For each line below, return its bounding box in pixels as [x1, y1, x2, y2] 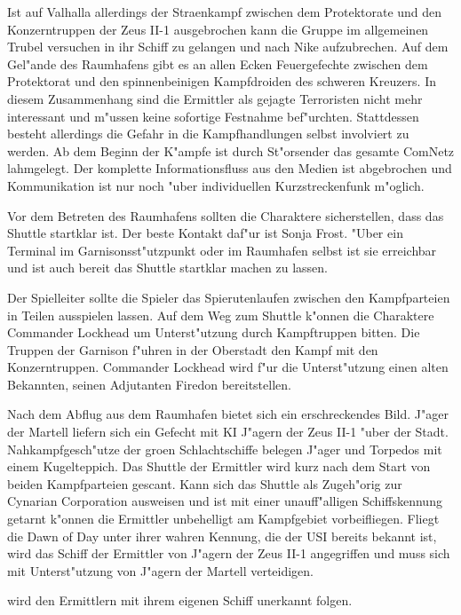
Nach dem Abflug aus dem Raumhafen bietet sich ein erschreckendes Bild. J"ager [7, 405, 449, 423]
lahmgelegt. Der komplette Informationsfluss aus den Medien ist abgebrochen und [7, 159, 452, 177]
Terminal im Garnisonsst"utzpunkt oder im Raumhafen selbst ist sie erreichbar [7, 240, 437, 259]
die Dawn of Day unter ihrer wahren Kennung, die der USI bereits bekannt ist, [7, 526, 437, 545]
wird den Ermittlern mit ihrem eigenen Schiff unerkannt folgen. [7, 591, 353, 610]
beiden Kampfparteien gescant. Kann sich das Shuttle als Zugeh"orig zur [7, 474, 402, 493]
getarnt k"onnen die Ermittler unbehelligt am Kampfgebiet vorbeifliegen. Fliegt [7, 509, 440, 528]
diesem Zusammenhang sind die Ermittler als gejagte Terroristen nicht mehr [7, 89, 423, 107]
